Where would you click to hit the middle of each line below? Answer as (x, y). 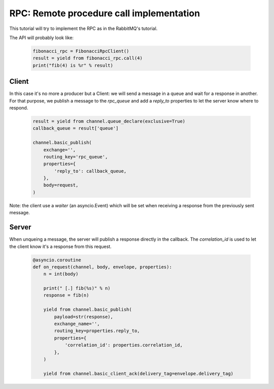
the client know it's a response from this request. (60, 246)
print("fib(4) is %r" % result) (73, 65)
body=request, (61, 185)
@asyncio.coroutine (57, 260)
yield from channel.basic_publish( (88, 310)
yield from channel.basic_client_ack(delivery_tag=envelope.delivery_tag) (138, 374)
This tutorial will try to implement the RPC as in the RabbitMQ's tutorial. (83, 28)
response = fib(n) (66, 295)
